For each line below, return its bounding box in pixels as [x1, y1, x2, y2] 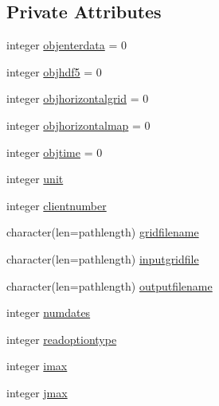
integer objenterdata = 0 [6, 37, 127, 53]
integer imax [6, 357, 68, 374]
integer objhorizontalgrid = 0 [6, 90, 149, 107]
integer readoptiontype [6, 330, 117, 347]
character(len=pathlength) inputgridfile [6, 250, 199, 267]
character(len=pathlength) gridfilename [6, 224, 199, 240]
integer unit [6, 170, 64, 187]
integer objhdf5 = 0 [6, 63, 102, 80]
